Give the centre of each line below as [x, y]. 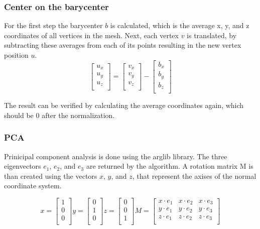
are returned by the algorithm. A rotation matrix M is [170, 166]
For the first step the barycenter [53, 25]
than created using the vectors [51, 176]
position [16, 55]
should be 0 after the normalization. [59, 115]
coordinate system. [33, 186]
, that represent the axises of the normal [194, 176]
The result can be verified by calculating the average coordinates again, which [124, 105]
